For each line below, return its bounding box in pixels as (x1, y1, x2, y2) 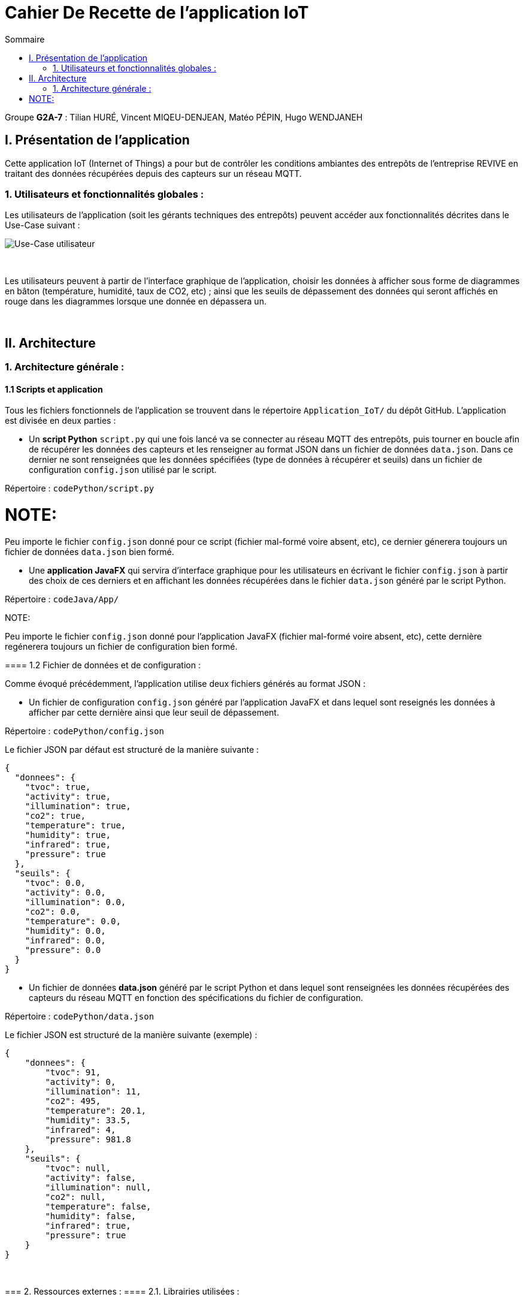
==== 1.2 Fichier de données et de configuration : (5, 659, 201, 670)
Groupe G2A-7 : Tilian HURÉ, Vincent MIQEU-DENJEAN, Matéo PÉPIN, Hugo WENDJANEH (5, 111, 363, 122)
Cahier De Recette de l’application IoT (5, 2, 309, 23)
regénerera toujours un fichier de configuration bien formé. (5, 641, 238, 651)
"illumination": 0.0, (25, 897, 126, 907)
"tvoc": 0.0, (25, 877, 86, 888)
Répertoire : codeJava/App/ (5, 593, 119, 604)
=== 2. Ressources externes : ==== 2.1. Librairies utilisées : (5, 1286, 240, 1296)
